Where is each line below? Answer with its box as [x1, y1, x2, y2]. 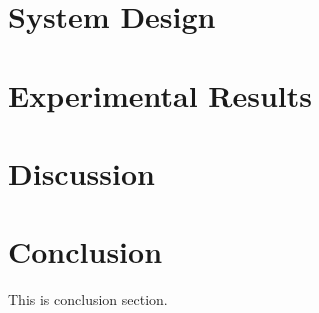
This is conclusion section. [8, 289, 168, 310]
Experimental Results [8, 74, 312, 115]
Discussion [8, 152, 155, 193]
